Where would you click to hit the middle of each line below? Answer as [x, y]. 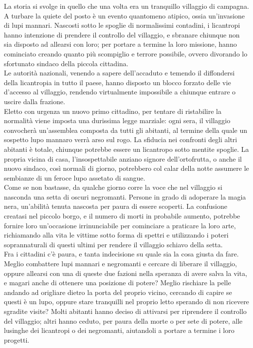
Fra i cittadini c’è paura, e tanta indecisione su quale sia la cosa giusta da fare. [121, 254]
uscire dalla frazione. [35, 101]
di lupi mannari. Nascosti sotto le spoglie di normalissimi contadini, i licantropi [122, 25]
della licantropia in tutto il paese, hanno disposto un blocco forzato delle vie [117, 82]
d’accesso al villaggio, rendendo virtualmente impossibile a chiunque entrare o [120, 92]
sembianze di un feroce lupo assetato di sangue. [75, 177]
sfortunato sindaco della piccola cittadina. [66, 63]
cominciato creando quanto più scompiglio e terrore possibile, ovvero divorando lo [126, 53]
